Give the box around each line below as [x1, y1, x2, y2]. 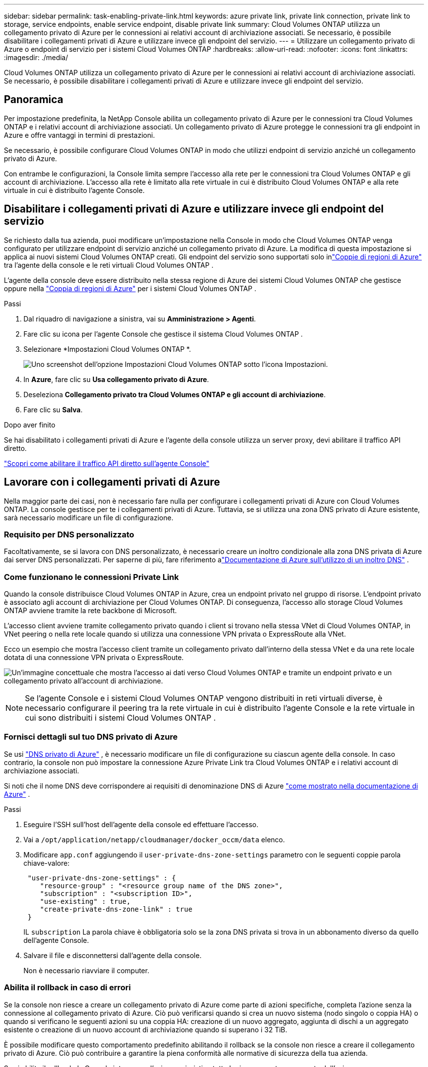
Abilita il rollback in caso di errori [4, 982, 131, 993]
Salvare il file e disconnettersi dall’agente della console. [23, 951, 202, 960]
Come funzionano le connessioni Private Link [4, 572, 179, 582]
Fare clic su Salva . [23, 405, 83, 414]
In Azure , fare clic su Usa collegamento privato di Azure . [23, 375, 209, 384]
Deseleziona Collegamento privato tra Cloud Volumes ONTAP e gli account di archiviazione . [23, 390, 326, 399]
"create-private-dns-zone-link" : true [40, 905, 193, 913]
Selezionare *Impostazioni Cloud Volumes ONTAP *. [23, 344, 191, 353]
